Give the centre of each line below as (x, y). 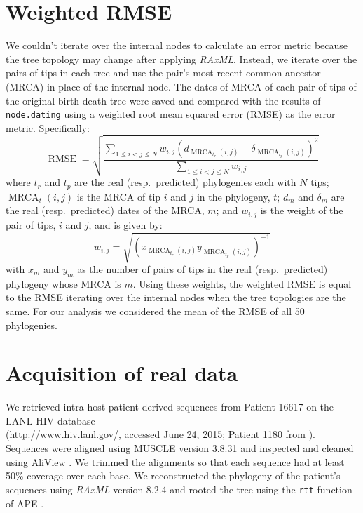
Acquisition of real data (122, 373)
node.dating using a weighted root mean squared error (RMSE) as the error (171, 114)
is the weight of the (302, 210)
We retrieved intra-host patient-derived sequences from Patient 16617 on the (170, 407)
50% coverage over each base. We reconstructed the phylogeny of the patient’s (173, 475)
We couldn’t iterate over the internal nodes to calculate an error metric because (177, 45)
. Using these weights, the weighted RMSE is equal (242, 283)
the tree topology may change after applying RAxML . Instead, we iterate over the (181, 59)
